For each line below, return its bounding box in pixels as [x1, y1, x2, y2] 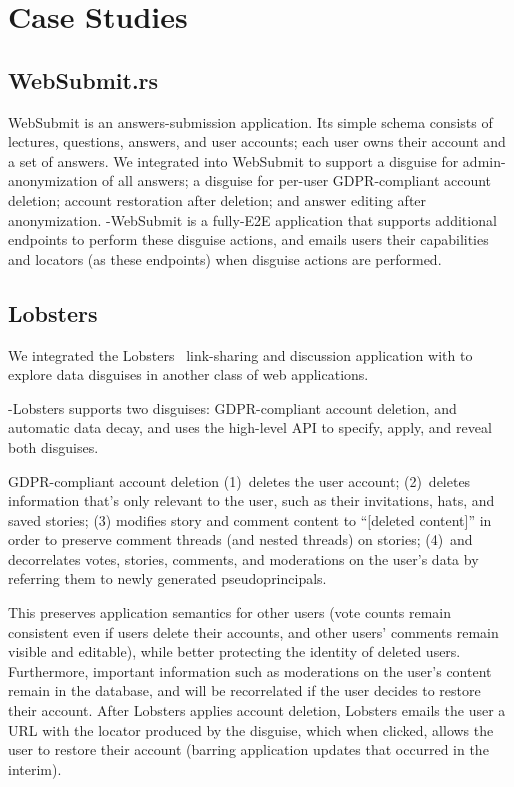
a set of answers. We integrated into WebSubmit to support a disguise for [8, 150, 459, 171]
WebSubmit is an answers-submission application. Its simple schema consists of [8, 111, 493, 132]
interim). [8, 758, 62, 779]
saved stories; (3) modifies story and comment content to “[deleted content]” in [8, 509, 492, 530]
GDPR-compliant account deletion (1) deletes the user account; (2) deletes [8, 470, 471, 491]
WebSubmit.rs [8, 64, 159, 95]
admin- [462, 150, 506, 171]
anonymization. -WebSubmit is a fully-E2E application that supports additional [8, 209, 497, 230]
